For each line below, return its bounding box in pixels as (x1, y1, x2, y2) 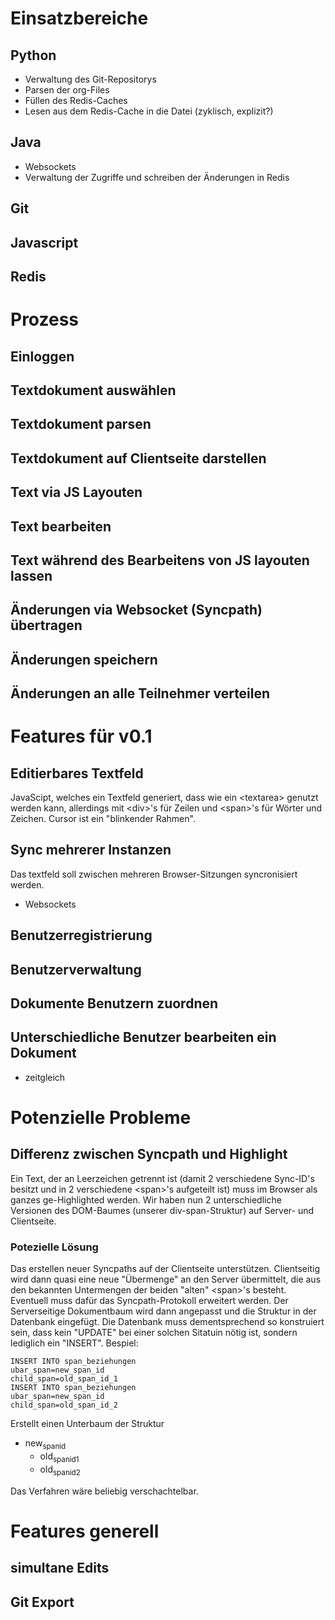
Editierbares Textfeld (10, 765, 144, 782)
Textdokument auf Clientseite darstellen (10, 450, 267, 467)
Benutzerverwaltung (10, 961, 142, 978)
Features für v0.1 (10, 725, 153, 748)
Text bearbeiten (10, 518, 112, 535)
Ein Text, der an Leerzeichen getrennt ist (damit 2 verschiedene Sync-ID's (10, 1172, 315, 1184)
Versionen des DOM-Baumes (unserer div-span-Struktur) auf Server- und (10, 1204, 315, 1216)
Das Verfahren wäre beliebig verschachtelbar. (10, 1485, 199, 1497)
